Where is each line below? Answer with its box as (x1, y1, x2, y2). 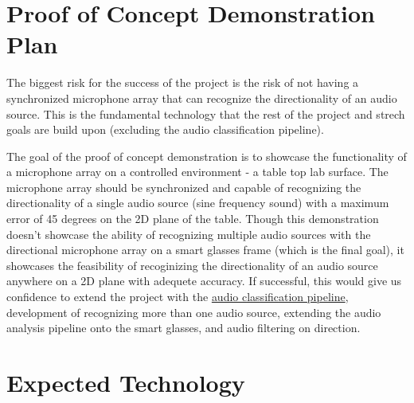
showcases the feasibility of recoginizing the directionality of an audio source (6, 256, 378, 273)
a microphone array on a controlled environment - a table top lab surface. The (6, 163, 389, 180)
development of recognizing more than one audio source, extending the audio (6, 303, 381, 320)
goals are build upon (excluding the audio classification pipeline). (6, 121, 324, 138)
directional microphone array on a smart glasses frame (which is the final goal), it (6, 241, 404, 258)
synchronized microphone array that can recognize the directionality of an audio (6, 89, 397, 106)
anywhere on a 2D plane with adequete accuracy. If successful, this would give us (6, 272, 402, 289)
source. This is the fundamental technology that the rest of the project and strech (6, 105, 405, 122)
